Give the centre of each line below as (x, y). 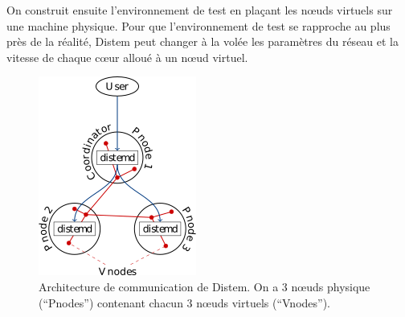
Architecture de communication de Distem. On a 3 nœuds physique (205, 286)
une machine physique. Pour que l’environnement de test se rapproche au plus (198, 25)
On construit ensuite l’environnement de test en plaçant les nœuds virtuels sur (200, 10)
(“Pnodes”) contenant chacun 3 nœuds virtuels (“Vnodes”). (185, 302)
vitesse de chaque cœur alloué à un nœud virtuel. (127, 57)
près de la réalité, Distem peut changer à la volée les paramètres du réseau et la (203, 41)
